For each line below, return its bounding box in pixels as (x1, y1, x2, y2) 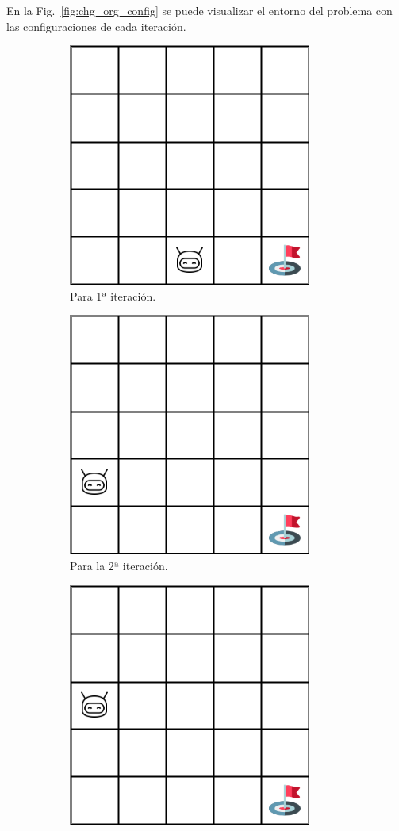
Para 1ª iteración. (70, 287, 156, 304)
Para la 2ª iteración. (70, 557, 168, 573)
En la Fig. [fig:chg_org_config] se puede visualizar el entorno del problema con (6, 2, 393, 18)
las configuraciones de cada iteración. (6, 17, 186, 34)
